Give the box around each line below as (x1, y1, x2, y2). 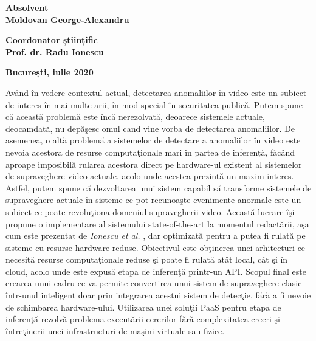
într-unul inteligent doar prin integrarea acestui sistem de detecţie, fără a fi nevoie (5, 289, 311, 301)
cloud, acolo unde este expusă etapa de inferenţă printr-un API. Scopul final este (5, 264, 306, 277)
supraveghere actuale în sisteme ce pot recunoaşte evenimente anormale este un (5, 193, 301, 206)
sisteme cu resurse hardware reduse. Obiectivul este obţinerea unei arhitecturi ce (5, 241, 306, 253)
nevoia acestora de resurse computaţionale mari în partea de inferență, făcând (5, 145, 295, 158)
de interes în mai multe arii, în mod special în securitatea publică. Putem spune (5, 98, 303, 111)
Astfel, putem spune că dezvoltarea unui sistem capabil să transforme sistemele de (5, 181, 312, 194)
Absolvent (5, 1, 49, 13)
